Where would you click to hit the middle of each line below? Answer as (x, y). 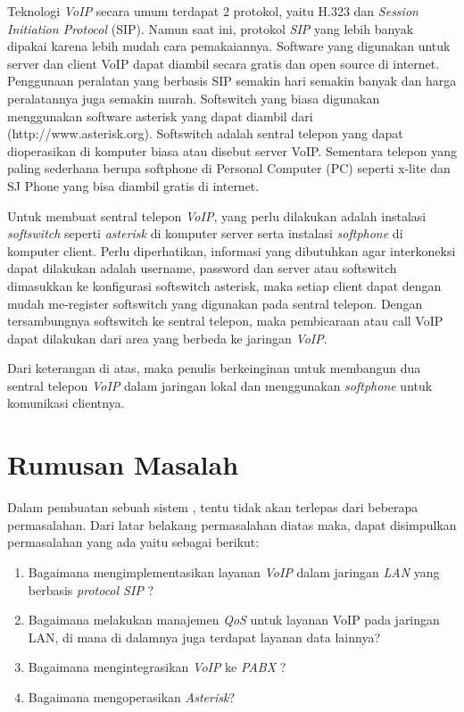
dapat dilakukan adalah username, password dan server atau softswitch (202, 268)
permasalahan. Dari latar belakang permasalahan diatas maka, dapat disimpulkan (232, 524)
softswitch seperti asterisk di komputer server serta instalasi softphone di (205, 233)
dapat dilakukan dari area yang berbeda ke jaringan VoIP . (167, 338)
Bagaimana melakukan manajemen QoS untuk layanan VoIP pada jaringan (234, 620)
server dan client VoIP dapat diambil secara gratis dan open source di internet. (224, 63)
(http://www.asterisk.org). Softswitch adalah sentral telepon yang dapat (205, 133)
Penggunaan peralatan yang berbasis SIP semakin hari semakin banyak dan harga (232, 81)
